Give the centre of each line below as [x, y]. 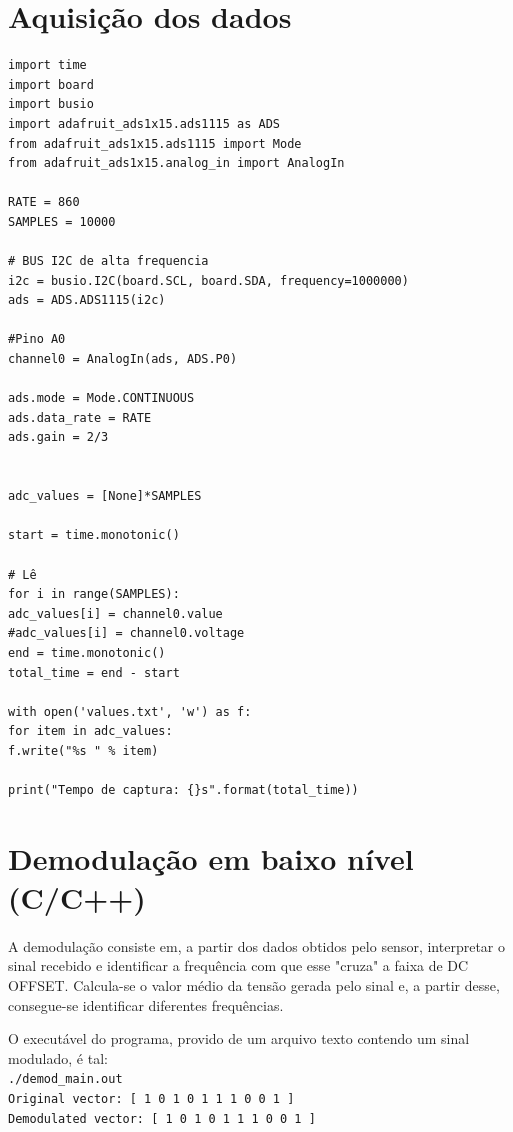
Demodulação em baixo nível [211, 857]
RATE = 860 [44, 202]
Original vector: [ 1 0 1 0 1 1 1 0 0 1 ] [151, 1099]
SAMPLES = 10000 [62, 221]
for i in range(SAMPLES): [94, 594]
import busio [51, 104]
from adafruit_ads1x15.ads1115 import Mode [155, 143]
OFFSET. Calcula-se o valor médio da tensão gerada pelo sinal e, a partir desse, [254, 985]
